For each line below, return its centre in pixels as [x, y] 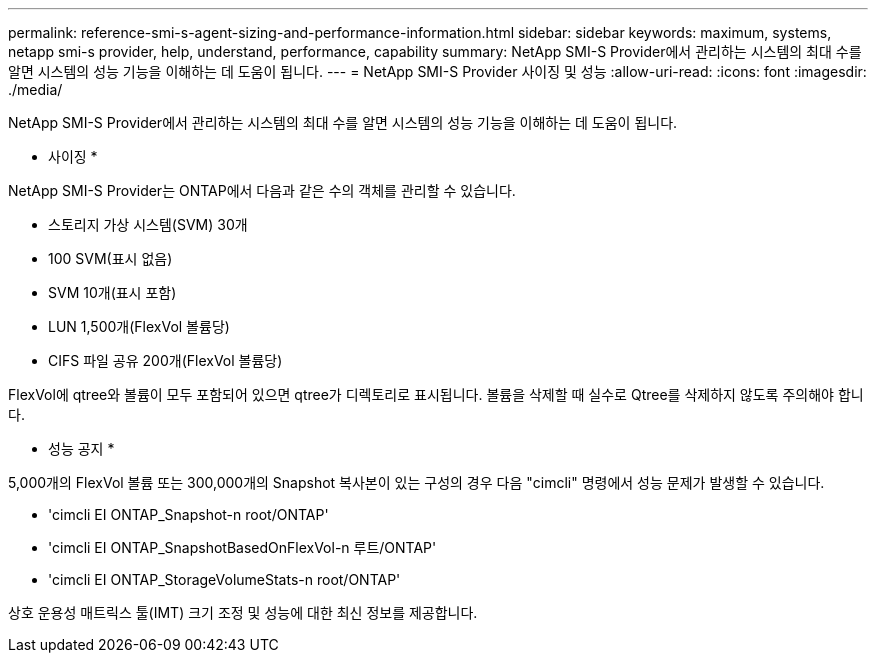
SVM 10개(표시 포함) [112, 292]
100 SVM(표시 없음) [110, 258]
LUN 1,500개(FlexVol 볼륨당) [139, 326]
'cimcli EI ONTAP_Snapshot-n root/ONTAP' [188, 514]
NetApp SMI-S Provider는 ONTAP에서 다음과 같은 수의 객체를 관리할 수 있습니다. [262, 190]
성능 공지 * [81, 448]
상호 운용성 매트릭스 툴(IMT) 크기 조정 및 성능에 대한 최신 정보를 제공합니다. [243, 612]
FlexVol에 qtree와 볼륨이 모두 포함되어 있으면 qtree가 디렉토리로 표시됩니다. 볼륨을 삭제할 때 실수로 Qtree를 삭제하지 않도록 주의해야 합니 [436, 394]
